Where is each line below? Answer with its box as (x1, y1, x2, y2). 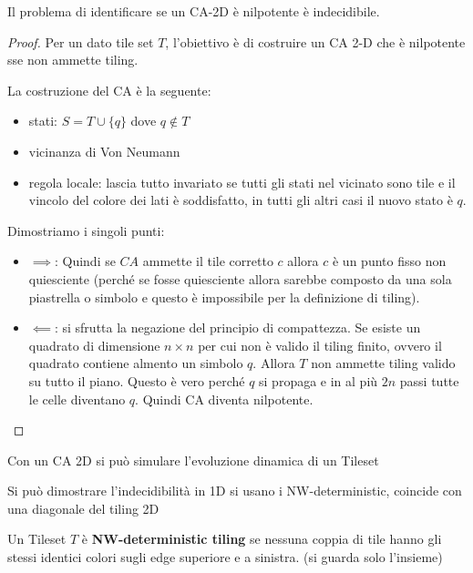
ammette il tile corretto (142, 251, 273, 271)
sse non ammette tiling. (7, 50, 139, 69)
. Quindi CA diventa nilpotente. (135, 389, 314, 408)
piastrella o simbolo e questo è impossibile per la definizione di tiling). (28, 287, 420, 306)
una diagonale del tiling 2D (7, 498, 159, 517)
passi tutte (399, 371, 459, 390)
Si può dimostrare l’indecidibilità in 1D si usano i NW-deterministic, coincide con (7, 481, 462, 500)
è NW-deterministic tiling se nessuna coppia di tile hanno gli (81, 529, 442, 548)
